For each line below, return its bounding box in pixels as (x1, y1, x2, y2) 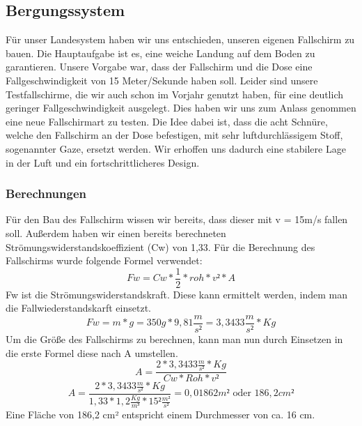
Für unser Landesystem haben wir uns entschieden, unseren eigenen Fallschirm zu (6, 32, 355, 47)
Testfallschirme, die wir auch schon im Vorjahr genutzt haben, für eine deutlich (6, 86, 343, 101)
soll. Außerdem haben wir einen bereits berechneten (6, 225, 226, 240)
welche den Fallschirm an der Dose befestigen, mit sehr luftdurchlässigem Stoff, (6, 128, 343, 142)
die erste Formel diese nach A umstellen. (6, 345, 178, 360)
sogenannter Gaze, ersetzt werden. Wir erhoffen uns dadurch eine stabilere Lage (6, 141, 346, 155)
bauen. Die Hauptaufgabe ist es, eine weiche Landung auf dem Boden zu (6, 45, 315, 60)
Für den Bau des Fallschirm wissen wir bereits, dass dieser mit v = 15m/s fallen (6, 212, 348, 227)
